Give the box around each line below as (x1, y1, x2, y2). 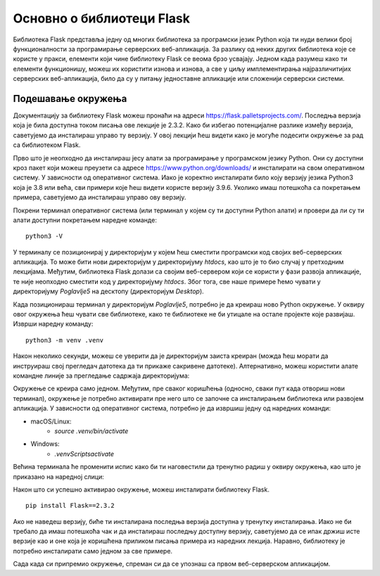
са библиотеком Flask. (13, 141, 81, 149)
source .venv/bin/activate (54, 426, 129, 435)
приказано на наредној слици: (13, 472, 105, 481)
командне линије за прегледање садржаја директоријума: (13, 371, 190, 380)
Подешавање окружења (13, 92, 127, 105)
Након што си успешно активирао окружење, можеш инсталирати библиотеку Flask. (13, 485, 270, 494)
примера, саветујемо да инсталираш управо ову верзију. (13, 193, 186, 202)
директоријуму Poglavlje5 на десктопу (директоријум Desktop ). (13, 287, 204, 295)
